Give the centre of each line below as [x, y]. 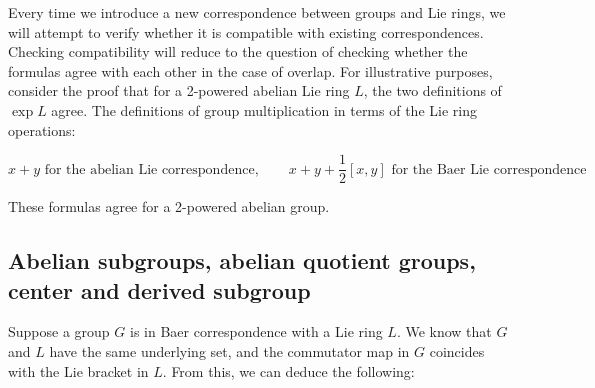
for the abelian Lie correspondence [149, 169]
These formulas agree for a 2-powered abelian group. [169, 206]
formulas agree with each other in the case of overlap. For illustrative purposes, [250, 70]
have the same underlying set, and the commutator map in [229, 351]
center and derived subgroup [159, 289]
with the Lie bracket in [78, 370]
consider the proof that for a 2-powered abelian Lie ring [179, 90]
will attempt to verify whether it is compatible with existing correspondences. [246, 31]
